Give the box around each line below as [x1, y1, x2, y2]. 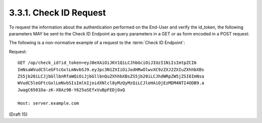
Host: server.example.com [17, 101, 80, 106]
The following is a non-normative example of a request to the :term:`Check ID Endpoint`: [9, 40, 185, 46]
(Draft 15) [9, 111, 28, 117]
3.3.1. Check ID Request [9, 7, 106, 18]
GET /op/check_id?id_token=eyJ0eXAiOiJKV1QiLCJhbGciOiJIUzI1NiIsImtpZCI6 [17, 60, 197, 65]
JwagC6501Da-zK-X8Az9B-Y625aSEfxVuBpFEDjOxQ [17, 87, 126, 92]
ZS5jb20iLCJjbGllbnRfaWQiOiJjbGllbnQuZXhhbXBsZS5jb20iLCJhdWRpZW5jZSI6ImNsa [17, 73, 205, 79]
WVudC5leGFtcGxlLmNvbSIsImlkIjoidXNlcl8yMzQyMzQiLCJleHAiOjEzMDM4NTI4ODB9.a [17, 80, 205, 86]
